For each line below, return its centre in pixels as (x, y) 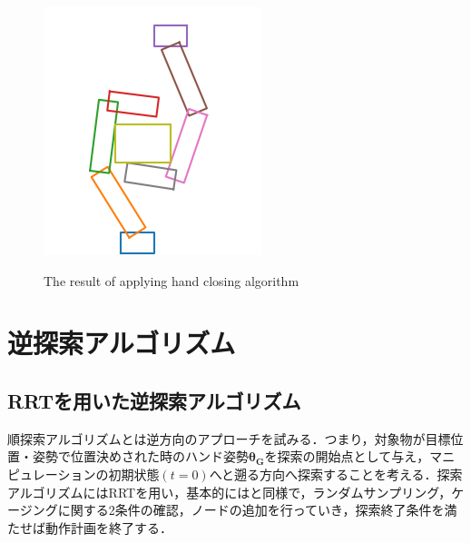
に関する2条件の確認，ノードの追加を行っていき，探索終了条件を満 (257, 510)
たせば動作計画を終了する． (90, 527)
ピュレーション (52, 474)
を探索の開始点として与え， (347, 456)
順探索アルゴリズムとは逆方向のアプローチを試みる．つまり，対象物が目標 (229, 438)
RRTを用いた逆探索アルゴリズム (154, 400)
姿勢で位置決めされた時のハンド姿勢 (140, 456)
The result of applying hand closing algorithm (172, 280)
